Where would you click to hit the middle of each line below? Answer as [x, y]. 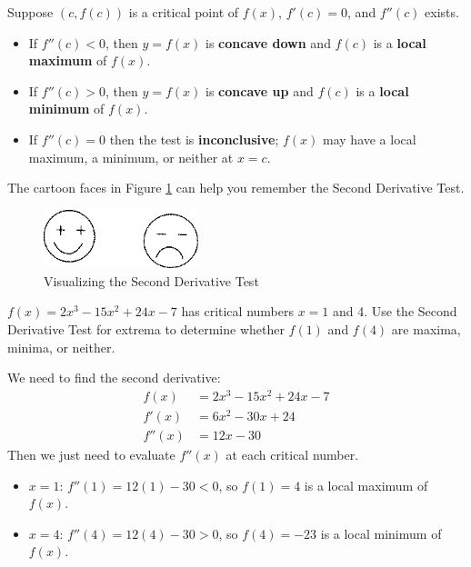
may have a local [370, 139]
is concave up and [260, 90]
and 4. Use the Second [395, 311]
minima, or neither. [61, 347]
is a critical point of [184, 12]
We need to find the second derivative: [114, 378]
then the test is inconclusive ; [194, 139]
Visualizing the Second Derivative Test [151, 280]
